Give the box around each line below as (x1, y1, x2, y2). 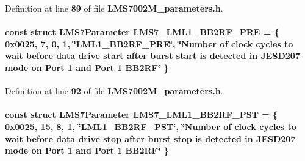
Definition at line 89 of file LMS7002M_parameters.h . (5, 2, 223, 14)
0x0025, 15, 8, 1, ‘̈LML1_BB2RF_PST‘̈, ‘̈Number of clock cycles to (5, 120, 296, 132)
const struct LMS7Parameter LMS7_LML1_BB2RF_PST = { (5, 108, 278, 121)
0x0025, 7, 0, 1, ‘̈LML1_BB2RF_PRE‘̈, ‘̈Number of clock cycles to (5, 37, 293, 50)
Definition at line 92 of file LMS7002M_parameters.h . (5, 84, 223, 97)
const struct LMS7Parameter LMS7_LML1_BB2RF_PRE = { (5, 26, 279, 38)
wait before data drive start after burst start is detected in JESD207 (5, 49, 300, 62)
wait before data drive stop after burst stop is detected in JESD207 (5, 132, 296, 145)
